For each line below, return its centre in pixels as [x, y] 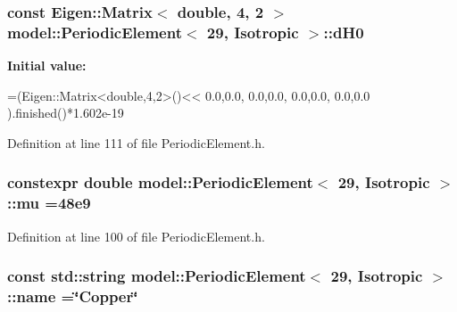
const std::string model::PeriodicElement [157, 276]
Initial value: [47, 66]
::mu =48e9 [49, 203]
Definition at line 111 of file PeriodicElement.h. [136, 142]
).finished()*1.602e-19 [66, 113]
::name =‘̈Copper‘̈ [73, 296]
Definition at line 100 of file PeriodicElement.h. [136, 236]
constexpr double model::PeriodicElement [160, 182]
